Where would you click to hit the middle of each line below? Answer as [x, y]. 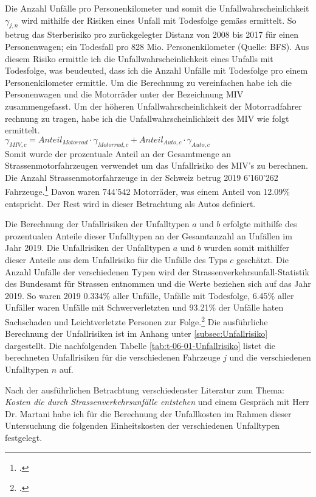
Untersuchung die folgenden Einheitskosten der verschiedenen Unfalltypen [143, 425]
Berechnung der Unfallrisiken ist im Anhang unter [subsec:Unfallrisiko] [136, 333]
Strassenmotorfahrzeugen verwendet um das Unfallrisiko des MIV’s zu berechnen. [156, 165]
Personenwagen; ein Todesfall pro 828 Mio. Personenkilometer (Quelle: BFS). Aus [157, 46]
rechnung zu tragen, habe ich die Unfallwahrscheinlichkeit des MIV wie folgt [147, 118]
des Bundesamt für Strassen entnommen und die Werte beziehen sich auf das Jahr [158, 284]
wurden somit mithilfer [247, 248]
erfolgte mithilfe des [260, 224]
